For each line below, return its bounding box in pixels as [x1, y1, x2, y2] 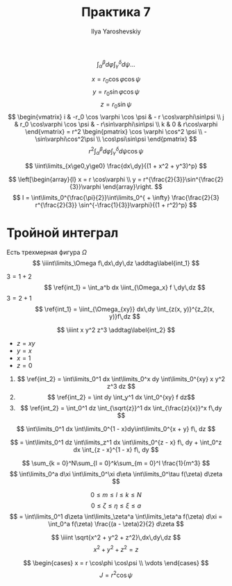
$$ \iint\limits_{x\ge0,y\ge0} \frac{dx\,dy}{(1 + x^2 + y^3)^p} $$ [24, 162, 208, 170]
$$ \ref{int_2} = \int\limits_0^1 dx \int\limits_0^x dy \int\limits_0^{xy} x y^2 [17, 375, 226, 383]
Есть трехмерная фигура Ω [6, 248, 88, 257]
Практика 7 [81, 4, 151, 20]
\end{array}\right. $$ [102, 183, 163, 191]
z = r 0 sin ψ [100, 100, 132, 110]
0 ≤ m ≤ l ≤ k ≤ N [90, 491, 142, 499]
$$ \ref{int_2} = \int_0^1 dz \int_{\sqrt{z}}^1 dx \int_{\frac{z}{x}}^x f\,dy [19, 404, 222, 412]
